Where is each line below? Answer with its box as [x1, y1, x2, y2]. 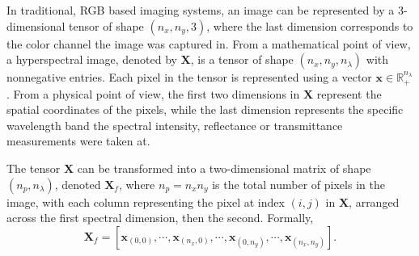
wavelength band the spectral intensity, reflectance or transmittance [6, 116, 343, 133]
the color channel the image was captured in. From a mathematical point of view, [6, 35, 411, 52]
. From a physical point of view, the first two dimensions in [6, 85, 300, 102]
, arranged [349, 193, 400, 210]
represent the [316, 85, 382, 102]
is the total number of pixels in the [212, 175, 385, 192]
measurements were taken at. [6, 132, 150, 149]
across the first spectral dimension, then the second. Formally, [6, 209, 314, 226]
